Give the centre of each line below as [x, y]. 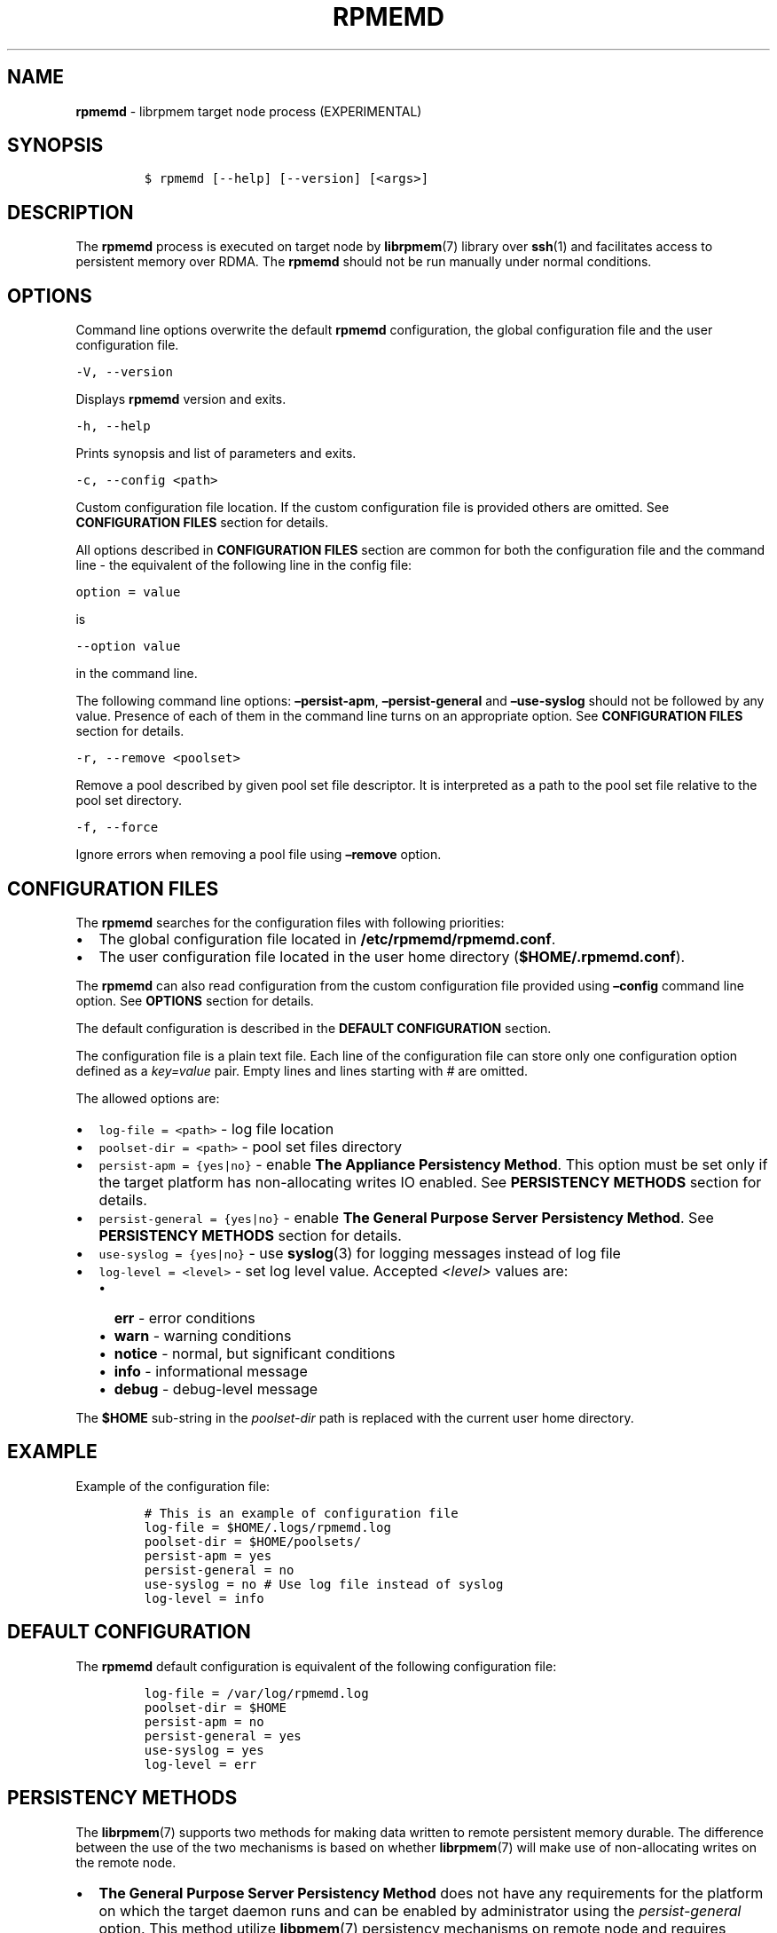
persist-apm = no [204, 1721]
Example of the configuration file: [173, 1486]
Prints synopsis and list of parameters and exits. [216, 454]
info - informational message [211, 1371]
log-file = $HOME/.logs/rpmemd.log [267, 1527]
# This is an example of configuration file [301, 1513]
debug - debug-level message [216, 1389]
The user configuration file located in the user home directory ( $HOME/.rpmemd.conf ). [392, 956]
